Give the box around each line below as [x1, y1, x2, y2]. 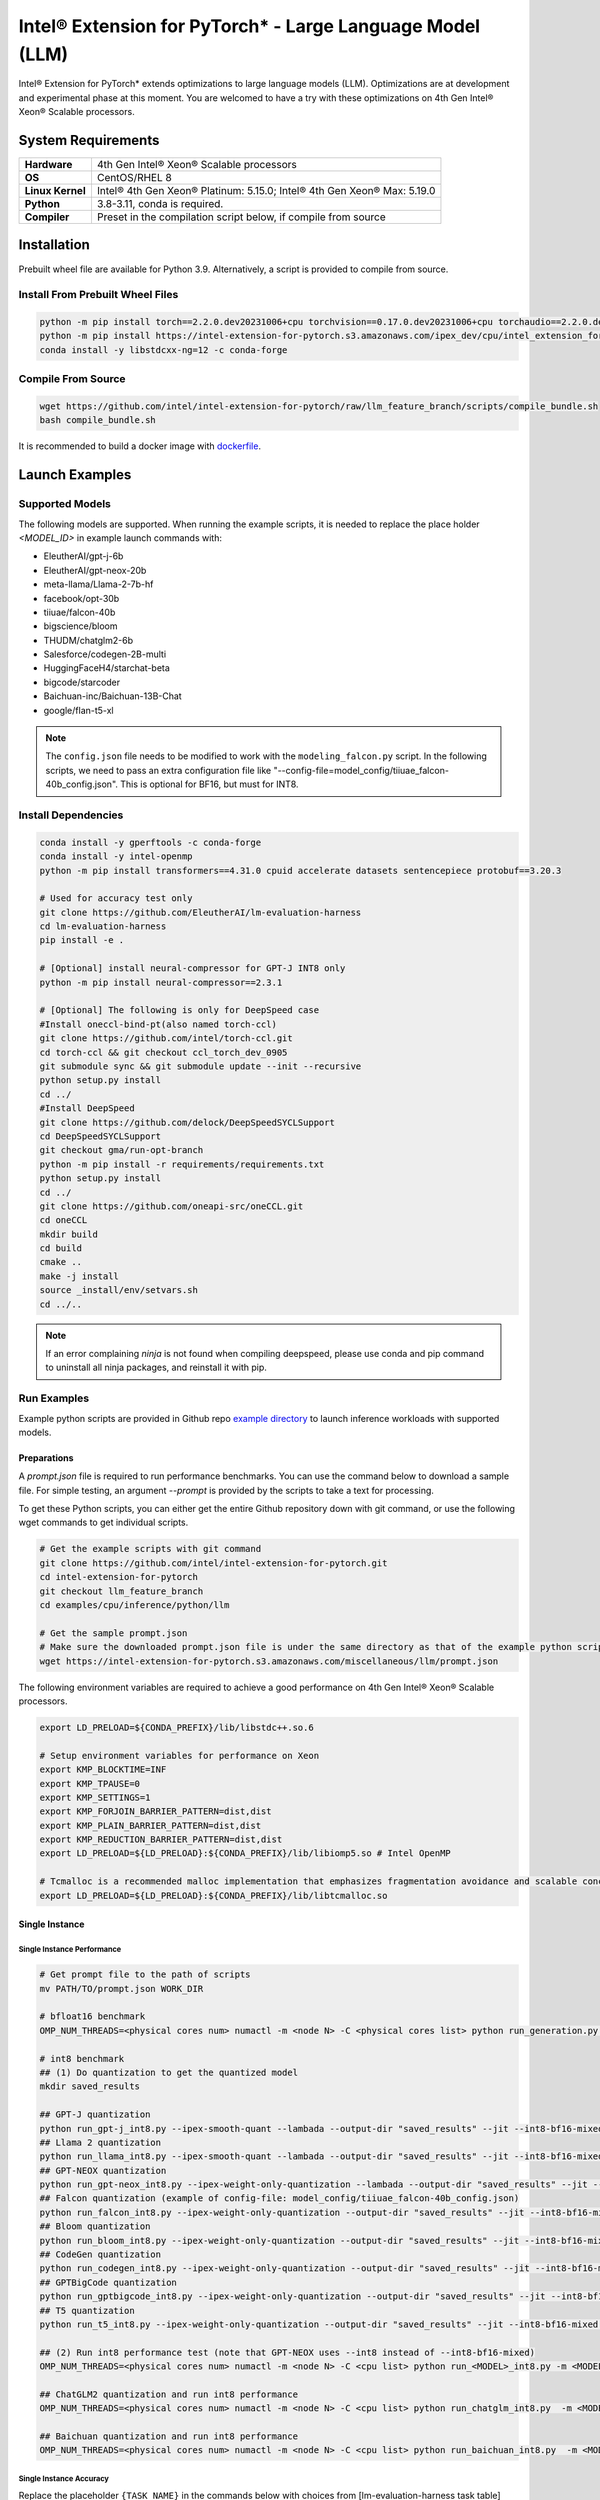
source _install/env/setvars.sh [39, 1285, 199, 1296]
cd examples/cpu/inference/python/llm [39, 1600, 230, 1611]
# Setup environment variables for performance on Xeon [39, 1750, 320, 1761]
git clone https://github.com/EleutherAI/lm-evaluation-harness [39, 906, 362, 918]
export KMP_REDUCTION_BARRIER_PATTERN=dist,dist [39, 1834, 283, 1845]
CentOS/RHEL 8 [96, 171, 172, 185]
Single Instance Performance [18, 1945, 122, 1955]
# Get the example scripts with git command [39, 1543, 262, 1555]
